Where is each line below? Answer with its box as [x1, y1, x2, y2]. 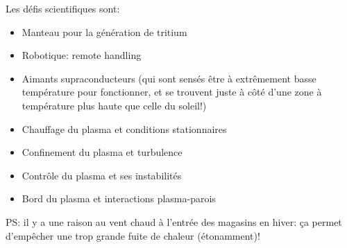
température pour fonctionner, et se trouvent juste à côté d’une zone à [22, 85, 322, 99]
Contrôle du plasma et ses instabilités [22, 168, 182, 182]
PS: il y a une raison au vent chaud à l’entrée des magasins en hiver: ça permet [6, 214, 342, 229]
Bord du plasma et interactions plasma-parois [22, 191, 216, 206]
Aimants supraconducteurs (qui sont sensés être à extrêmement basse [22, 71, 316, 85]
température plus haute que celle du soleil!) [22, 98, 207, 112]
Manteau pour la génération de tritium [22, 24, 187, 39]
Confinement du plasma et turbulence [22, 145, 183, 159]
